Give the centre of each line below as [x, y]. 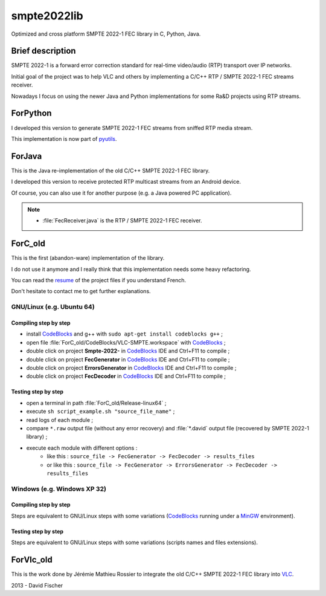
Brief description [43, 51]
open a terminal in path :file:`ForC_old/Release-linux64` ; [96, 403]
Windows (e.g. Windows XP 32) [59, 488]
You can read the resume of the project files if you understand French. [99, 280]
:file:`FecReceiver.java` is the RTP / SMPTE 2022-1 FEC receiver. [122, 221]
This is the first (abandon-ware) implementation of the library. [88, 258]
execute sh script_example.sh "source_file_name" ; [101, 412]
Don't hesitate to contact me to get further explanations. [81, 291]
